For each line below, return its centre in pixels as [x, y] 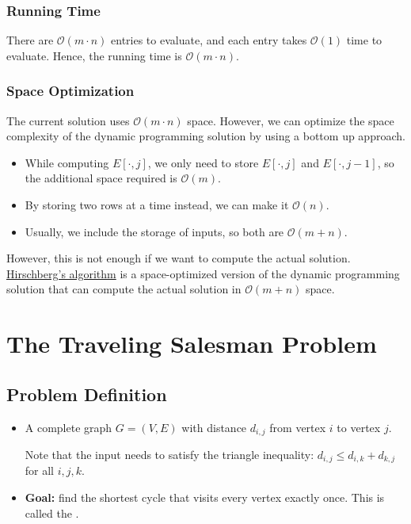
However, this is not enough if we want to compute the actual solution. [179, 258]
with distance [214, 427]
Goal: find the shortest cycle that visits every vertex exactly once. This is [205, 497]
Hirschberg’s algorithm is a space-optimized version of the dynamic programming [203, 273]
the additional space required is [101, 178]
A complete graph [68, 427]
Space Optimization [70, 91]
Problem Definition [87, 394]
